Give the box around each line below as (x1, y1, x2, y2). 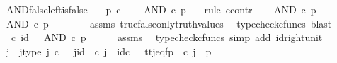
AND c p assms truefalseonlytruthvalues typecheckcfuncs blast (6, 16, 332, 30)
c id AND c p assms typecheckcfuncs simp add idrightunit (11, 30, 323, 45)
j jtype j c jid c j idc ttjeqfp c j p (6, 43, 212, 58)
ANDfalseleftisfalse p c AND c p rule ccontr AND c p (6, 2, 316, 16)
